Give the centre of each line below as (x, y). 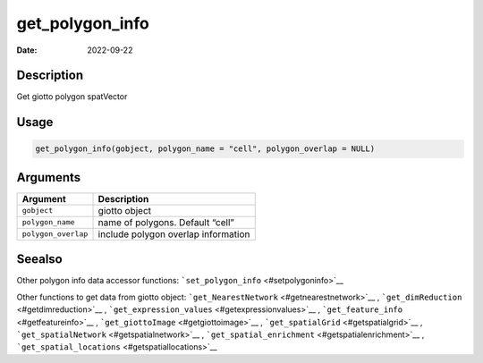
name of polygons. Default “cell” (166, 222)
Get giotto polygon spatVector (72, 97)
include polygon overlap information (174, 234)
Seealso (39, 259)
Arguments (49, 177)
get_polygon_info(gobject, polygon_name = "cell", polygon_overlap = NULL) (205, 149)
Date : (27, 50)
